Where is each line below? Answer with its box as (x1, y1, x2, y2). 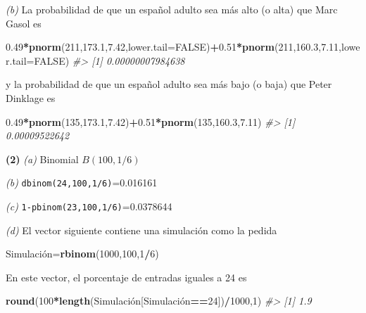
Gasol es (6, 15, 42, 30)
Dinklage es (6, 90, 56, 105)
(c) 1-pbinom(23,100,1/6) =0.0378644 (6, 199, 172, 213)
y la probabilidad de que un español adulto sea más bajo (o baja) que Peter (6, 77, 332, 91)
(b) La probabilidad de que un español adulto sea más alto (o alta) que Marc (6, 2, 338, 16)
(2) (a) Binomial (6, 151, 79, 166)
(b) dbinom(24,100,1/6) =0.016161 (6, 175, 158, 190)
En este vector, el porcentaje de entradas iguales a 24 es (6, 269, 247, 284)
